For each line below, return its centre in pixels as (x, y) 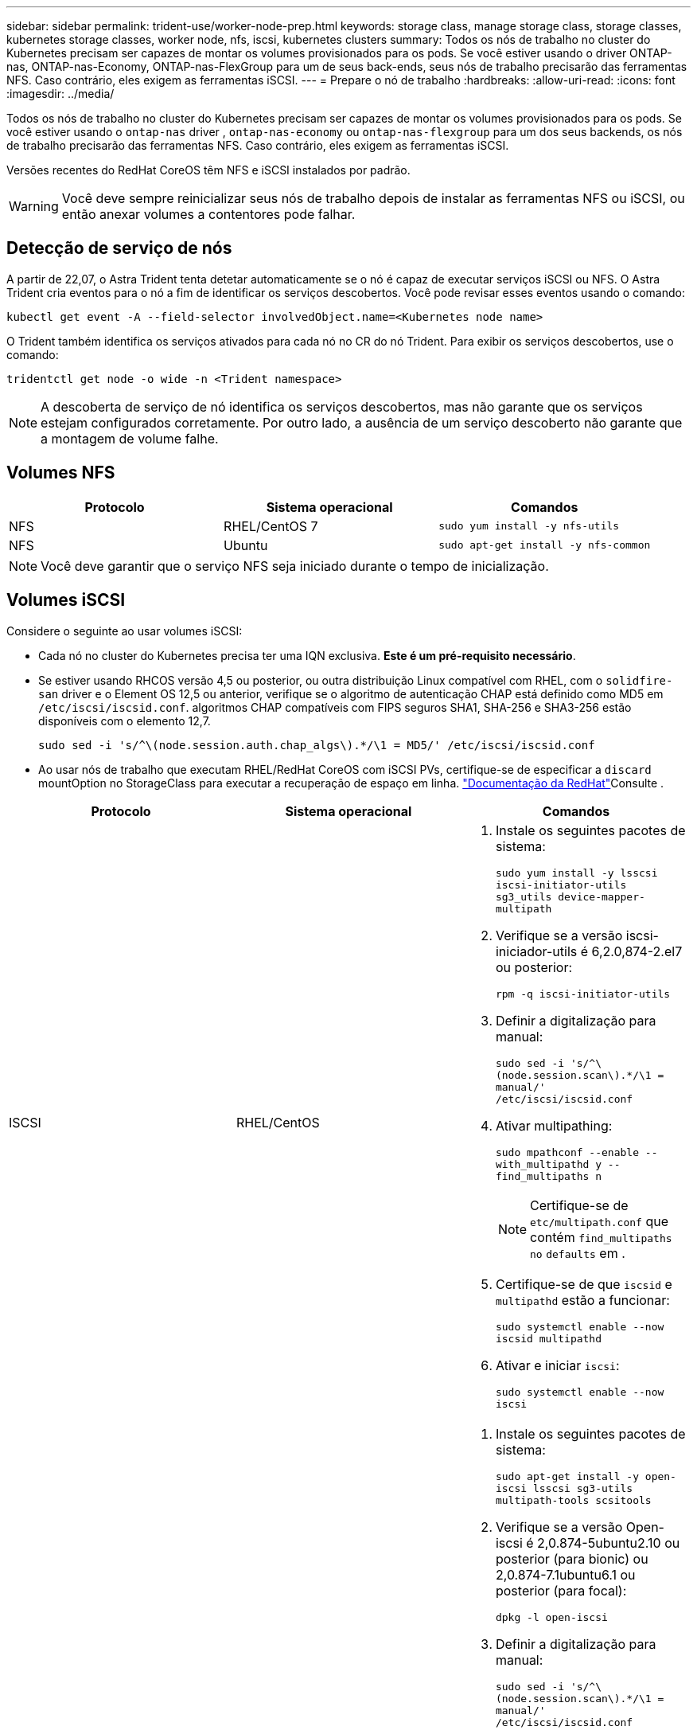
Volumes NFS (61, 473)
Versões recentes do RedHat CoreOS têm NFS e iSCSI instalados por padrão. (208, 170)
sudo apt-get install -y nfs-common (545, 545)
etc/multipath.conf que (600, 1221)
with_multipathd (542, 1164)
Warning (34, 206)
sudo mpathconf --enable (567, 1152)
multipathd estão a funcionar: (582, 1300)
